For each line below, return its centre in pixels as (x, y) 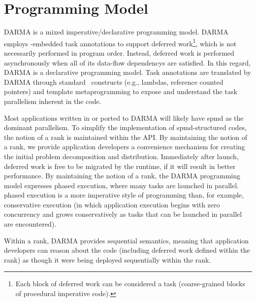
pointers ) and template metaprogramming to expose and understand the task (121, 91)
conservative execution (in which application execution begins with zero (112, 204)
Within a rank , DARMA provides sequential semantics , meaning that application (127, 240)
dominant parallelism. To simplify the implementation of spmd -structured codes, (126, 127)
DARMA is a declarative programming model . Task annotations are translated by (128, 72)
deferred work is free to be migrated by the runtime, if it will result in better (120, 166)
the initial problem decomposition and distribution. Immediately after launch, (121, 156)
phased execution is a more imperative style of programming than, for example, (124, 195)
